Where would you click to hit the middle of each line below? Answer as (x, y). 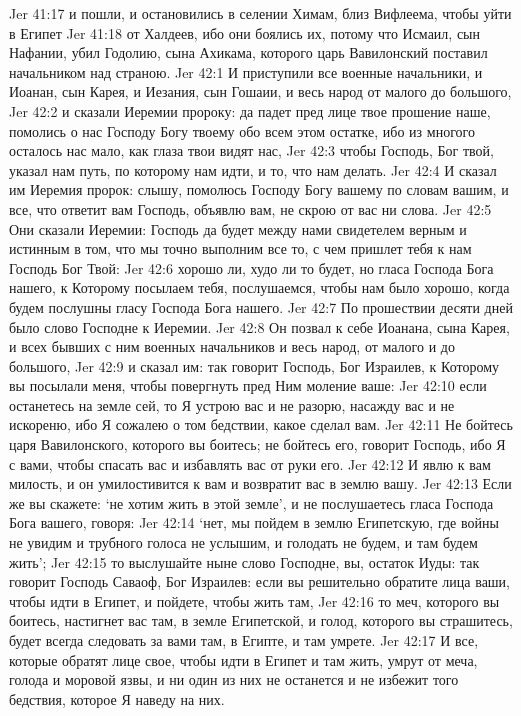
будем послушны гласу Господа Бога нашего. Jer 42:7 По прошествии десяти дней (261, 306)
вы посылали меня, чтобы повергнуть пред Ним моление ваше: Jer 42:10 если (248, 385)
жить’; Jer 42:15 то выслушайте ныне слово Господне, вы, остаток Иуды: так (244, 561)
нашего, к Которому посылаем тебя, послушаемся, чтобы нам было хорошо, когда (259, 287)
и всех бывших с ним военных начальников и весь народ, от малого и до (232, 346)
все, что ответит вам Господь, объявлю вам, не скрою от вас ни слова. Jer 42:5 (250, 208)
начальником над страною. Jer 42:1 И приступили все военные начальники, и (246, 71)
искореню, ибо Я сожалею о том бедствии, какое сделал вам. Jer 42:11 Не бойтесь (261, 424)
